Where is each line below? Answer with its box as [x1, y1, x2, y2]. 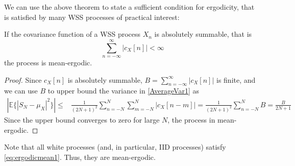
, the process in [167, 114, 215, 125]
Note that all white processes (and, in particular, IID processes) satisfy [4, 141, 226, 152]
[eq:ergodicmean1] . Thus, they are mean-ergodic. [4, 151, 156, 162]
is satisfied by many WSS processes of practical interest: [4, 11, 180, 22]
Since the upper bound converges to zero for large [4, 114, 160, 125]
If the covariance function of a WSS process [4, 29, 141, 39]
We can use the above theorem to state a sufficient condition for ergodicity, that [4, 2, 255, 12]
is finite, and [216, 74, 256, 85]
